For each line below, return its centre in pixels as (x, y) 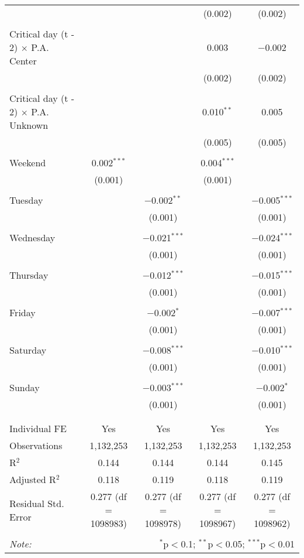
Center (23, 61)
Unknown (29, 125)
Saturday (28, 350)
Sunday (25, 387)
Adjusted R (33, 479)
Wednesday (32, 237)
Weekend (28, 162)
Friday (23, 312)
